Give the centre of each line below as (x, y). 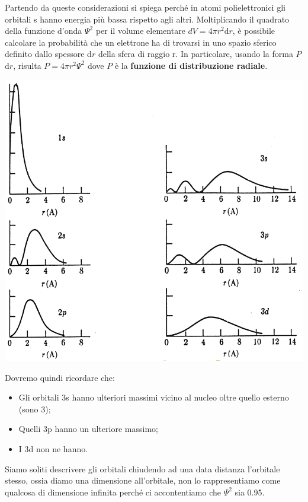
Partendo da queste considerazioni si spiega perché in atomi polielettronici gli (145, 7)
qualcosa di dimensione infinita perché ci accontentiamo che (113, 492)
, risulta (27, 65)
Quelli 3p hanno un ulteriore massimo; (88, 429)
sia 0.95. (250, 492)
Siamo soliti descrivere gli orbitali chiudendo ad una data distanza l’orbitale (142, 468)
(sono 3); (35, 409)
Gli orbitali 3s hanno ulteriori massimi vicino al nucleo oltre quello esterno (154, 397)
